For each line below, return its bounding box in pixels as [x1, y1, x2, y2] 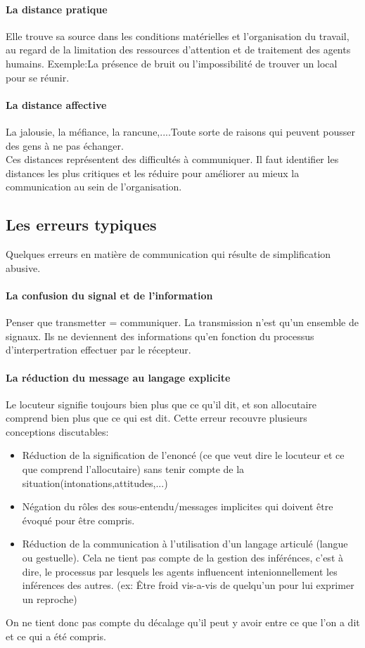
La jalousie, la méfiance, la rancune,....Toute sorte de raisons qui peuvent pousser [6, 124, 356, 138]
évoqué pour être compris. [22, 512, 135, 527]
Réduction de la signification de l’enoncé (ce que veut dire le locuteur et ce [22, 448, 345, 462]
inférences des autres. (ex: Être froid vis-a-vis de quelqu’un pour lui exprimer [22, 578, 354, 592]
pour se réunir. [6, 70, 70, 84]
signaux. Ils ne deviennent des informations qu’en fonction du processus [6, 328, 314, 343]
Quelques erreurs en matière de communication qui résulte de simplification [6, 247, 331, 261]
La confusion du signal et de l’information [6, 287, 213, 302]
